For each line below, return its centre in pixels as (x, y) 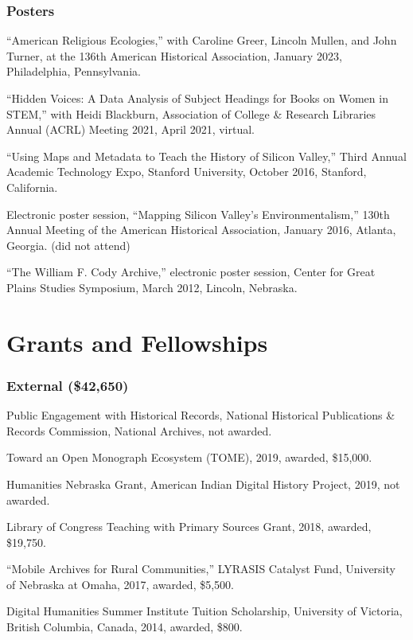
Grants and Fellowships (137, 342)
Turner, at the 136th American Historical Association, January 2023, (174, 55)
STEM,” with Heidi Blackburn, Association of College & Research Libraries (191, 113)
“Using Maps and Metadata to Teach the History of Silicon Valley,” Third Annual (206, 156)
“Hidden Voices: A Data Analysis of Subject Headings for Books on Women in (197, 98)
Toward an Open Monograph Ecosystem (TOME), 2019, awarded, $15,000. (189, 457)
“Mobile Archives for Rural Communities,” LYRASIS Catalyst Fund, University (201, 569)
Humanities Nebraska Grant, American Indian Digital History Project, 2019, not (203, 484)
